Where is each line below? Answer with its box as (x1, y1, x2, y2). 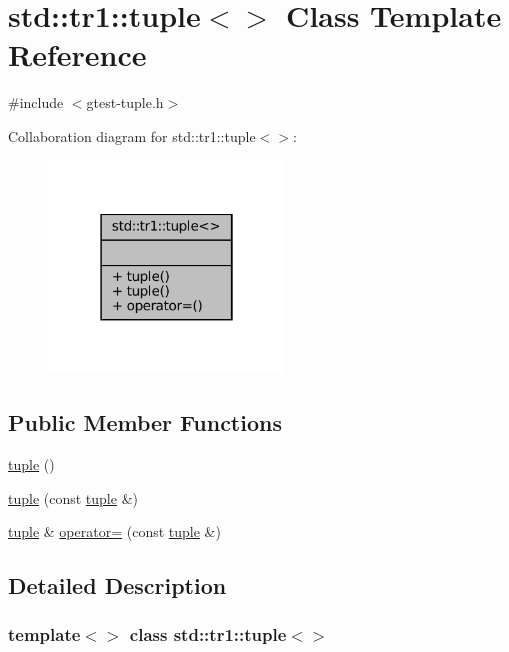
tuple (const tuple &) (8, 487, 138, 508)
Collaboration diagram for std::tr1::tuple (8, 125, 256, 146)
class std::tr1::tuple (129, 622, 287, 647)
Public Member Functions (8, 407, 282, 438)
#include (8, 92, 64, 113)
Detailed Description (8, 570, 227, 601)
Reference (8, 34, 147, 75)
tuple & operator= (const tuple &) (8, 521, 221, 542)
